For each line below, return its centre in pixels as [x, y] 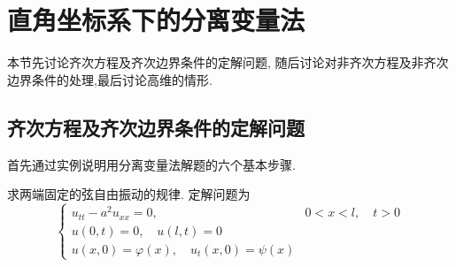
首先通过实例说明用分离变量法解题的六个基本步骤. [151, 164]
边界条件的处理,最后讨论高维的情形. [110, 79]
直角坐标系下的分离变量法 [156, 20]
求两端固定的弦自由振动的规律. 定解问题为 [129, 194]
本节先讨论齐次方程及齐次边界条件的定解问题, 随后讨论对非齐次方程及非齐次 [228, 62]
